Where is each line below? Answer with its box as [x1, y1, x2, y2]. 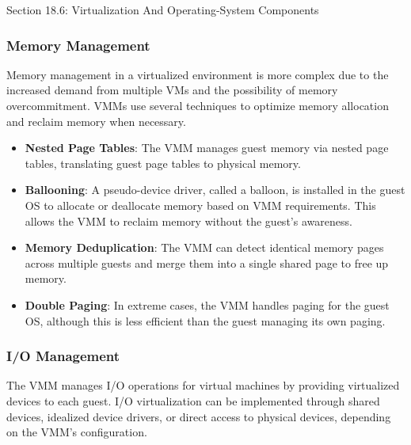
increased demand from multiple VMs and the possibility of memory [6, 82, 338, 98]
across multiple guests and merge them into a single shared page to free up [25, 254, 389, 271]
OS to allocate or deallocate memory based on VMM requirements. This [25, 196, 376, 213]
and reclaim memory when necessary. [6, 112, 186, 129]
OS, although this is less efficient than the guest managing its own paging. [25, 312, 386, 329]
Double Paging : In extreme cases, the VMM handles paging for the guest [25, 296, 390, 313]
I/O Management [6, 346, 120, 366]
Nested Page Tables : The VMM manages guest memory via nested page [25, 139, 389, 156]
